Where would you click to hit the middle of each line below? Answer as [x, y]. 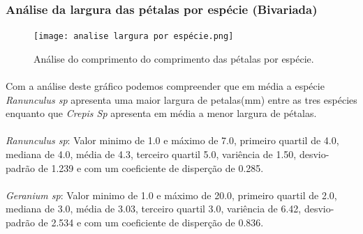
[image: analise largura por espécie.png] [134, 37]
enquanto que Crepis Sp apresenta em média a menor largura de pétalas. [161, 113]
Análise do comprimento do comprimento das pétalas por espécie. [174, 58]
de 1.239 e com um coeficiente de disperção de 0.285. [151, 167]
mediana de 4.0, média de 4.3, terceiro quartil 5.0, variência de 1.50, [151, 154]
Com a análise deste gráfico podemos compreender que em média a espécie [165, 86]
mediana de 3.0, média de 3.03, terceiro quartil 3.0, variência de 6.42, [154, 209]
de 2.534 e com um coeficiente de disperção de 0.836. [151, 222]
